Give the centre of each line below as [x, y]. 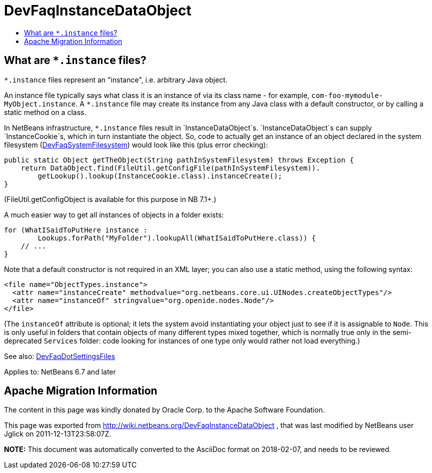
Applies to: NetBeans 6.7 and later [60, 371]
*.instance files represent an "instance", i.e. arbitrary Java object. [116, 79]
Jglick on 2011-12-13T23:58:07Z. [58, 434]
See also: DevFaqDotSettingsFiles [60, 356]
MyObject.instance [40, 104]
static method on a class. [45, 112]
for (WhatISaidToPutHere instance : [76, 230]
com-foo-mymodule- [347, 95]
